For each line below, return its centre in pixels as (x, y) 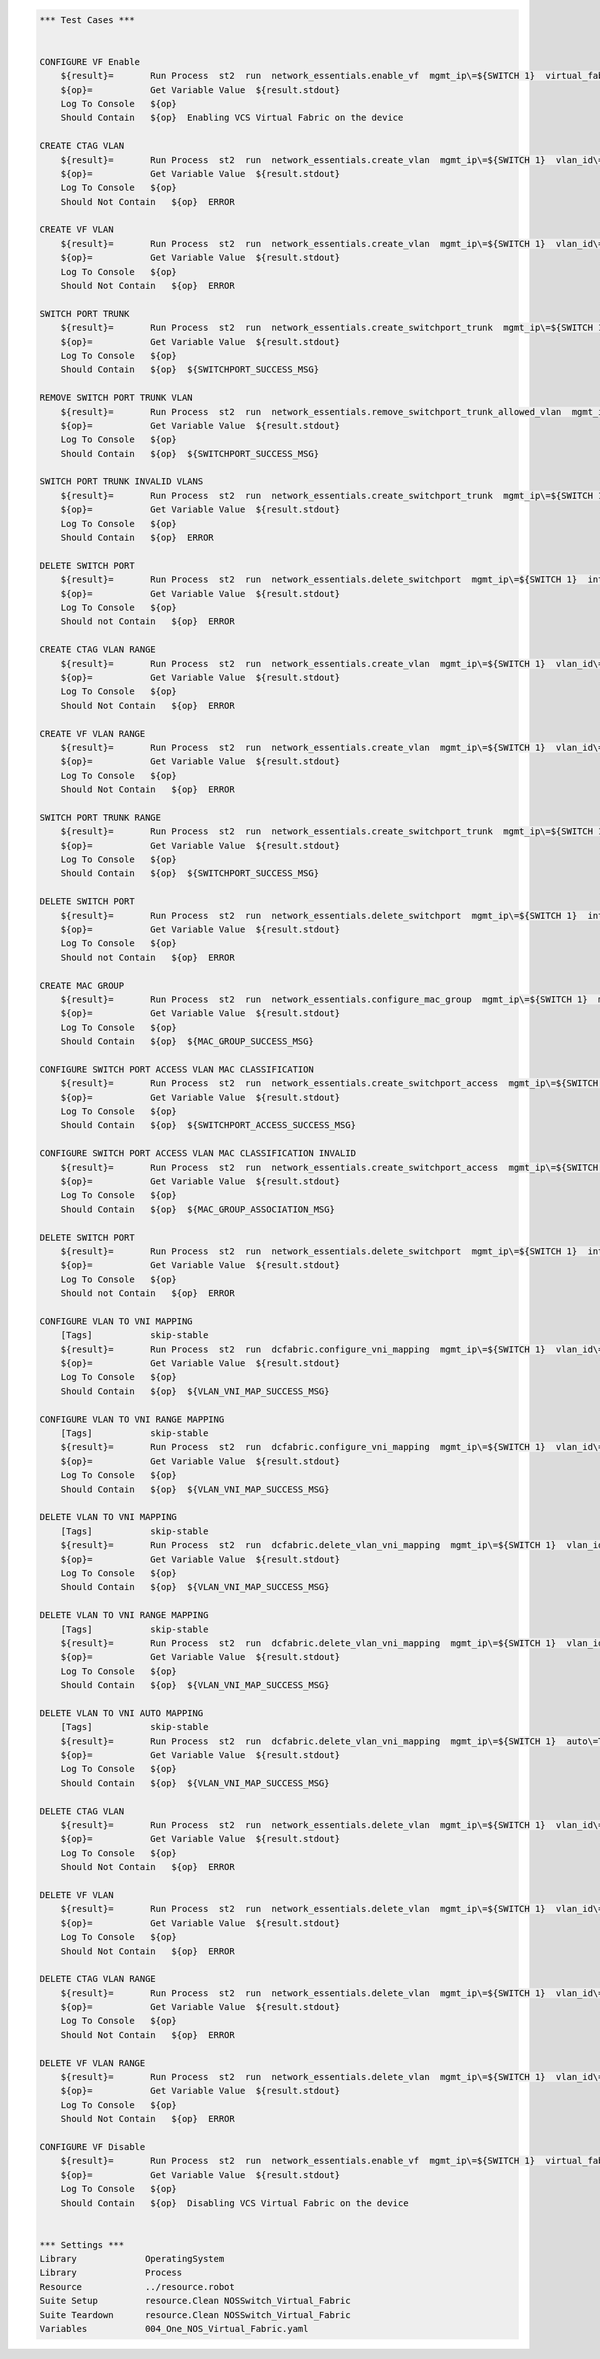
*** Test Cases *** (87, 19)
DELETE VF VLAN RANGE (92, 2063)
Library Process (111, 2273)
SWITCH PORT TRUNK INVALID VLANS (121, 481)
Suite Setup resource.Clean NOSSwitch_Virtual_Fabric (195, 2301)
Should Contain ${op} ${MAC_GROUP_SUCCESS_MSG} (187, 1041)
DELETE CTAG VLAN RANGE (98, 1979)
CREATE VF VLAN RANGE (92, 733)
